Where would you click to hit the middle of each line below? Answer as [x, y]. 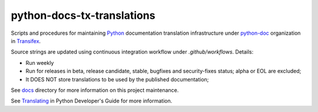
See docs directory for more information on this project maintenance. [95, 90]
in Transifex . [26, 41]
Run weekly [40, 62]
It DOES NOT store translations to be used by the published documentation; [117, 79]
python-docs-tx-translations [83, 15]
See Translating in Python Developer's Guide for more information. [92, 101]
